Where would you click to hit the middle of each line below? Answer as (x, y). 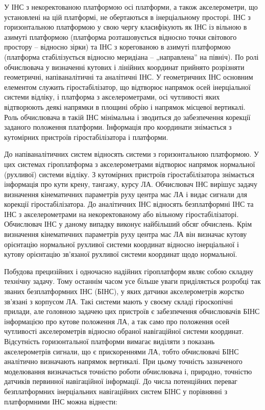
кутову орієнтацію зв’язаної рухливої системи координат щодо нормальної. (121, 254)
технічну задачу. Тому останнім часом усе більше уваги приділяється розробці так (132, 281)
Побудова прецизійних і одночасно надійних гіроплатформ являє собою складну (129, 271)
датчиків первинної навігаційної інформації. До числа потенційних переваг (121, 381)
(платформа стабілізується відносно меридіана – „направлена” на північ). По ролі (131, 56)
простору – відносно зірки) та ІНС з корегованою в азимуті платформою (117, 47)
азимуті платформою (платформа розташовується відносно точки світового (121, 37)
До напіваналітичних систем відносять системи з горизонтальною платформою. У (131, 154)
